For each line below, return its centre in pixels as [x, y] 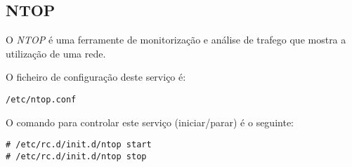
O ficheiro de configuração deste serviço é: [96, 77]
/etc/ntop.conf [41, 99]
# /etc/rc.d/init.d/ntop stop [76, 156]
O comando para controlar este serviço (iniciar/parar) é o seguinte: [150, 122]
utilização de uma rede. [56, 53]
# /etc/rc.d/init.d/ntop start [79, 145]
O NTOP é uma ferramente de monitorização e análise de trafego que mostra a [176, 40]
